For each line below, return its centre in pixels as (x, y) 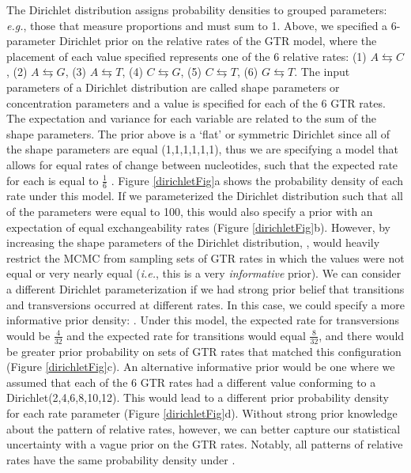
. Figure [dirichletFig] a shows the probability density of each (257, 180)
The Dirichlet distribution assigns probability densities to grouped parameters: (197, 9)
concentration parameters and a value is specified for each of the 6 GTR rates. (196, 102)
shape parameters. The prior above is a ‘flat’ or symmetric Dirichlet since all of (198, 133)
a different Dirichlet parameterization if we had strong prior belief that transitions (205, 288)
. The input (322, 72)
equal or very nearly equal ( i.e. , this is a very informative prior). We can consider (204, 273)
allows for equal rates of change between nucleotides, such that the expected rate (202, 164)
